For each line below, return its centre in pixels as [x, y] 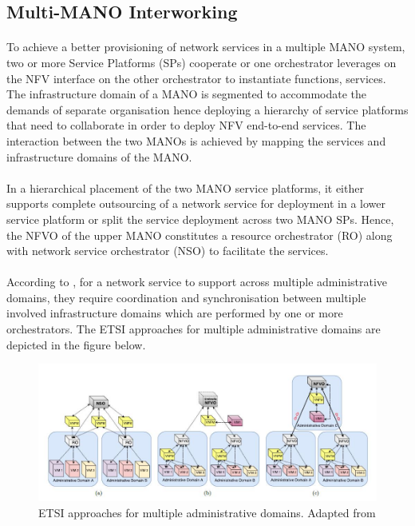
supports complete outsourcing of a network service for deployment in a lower [196, 203]
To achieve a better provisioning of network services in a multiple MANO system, [206, 47]
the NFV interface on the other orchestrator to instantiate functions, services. [196, 78]
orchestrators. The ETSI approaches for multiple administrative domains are [194, 329]
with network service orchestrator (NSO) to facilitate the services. [168, 251]
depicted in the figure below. [76, 344]
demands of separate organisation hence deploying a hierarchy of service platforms [207, 109]
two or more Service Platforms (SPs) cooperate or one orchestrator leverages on [202, 62]
